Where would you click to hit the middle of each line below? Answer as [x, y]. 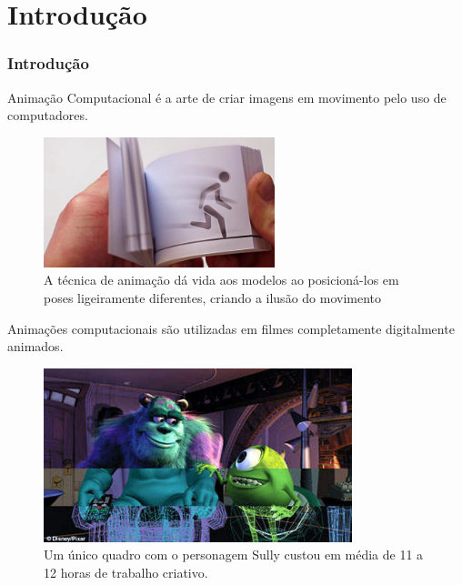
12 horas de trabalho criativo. [126, 573]
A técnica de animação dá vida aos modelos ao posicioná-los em [221, 280]
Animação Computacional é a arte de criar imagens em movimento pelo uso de [227, 97]
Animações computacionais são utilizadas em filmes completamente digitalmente [231, 328]
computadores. [48, 115]
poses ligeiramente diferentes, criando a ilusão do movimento [213, 298]
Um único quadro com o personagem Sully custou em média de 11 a [234, 555]
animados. [35, 346]
